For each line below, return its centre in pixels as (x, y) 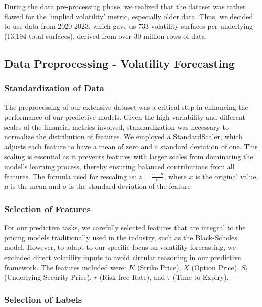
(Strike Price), (159, 267)
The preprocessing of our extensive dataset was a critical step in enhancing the (126, 107)
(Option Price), (215, 267)
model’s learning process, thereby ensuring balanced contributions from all (119, 166)
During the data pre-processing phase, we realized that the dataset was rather (125, 6)
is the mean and (36, 186)
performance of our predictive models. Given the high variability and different (125, 116)
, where (175, 176)
